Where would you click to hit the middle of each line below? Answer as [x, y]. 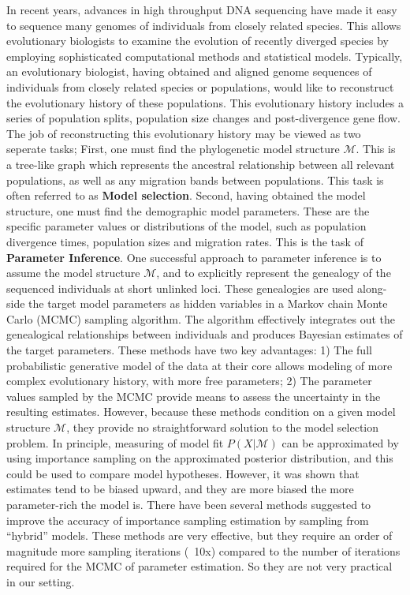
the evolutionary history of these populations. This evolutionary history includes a [205, 102]
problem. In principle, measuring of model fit [115, 442]
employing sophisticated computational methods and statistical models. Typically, [205, 56]
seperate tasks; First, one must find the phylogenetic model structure [173, 149]
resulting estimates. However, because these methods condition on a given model [201, 412]
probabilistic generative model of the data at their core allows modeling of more [199, 365]
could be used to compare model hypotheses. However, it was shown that [183, 473]
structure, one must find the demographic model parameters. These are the [188, 210]
